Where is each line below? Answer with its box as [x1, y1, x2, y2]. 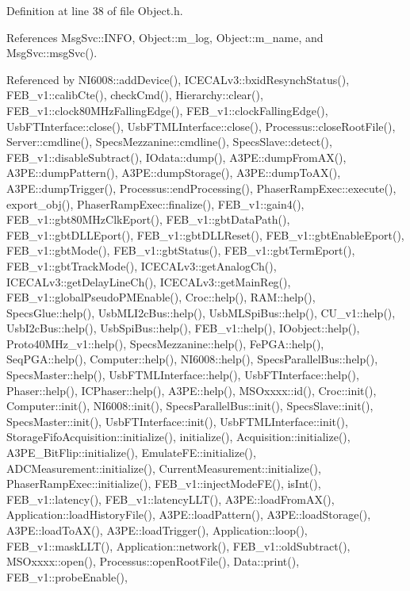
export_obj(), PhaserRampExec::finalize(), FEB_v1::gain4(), [6, 195, 305, 212]
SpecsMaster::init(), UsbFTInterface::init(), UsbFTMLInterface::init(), [6, 413, 348, 429]
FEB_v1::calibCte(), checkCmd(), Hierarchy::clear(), [6, 86, 263, 103]
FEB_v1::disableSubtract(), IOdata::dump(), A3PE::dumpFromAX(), [6, 148, 347, 165]
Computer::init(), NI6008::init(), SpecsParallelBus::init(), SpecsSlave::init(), [6, 397, 374, 414]
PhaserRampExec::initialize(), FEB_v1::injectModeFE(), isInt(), [6, 475, 321, 492]
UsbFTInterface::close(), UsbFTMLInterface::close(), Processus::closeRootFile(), [6, 117, 396, 134]
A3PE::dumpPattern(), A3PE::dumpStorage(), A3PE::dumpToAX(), [6, 164, 341, 181]
